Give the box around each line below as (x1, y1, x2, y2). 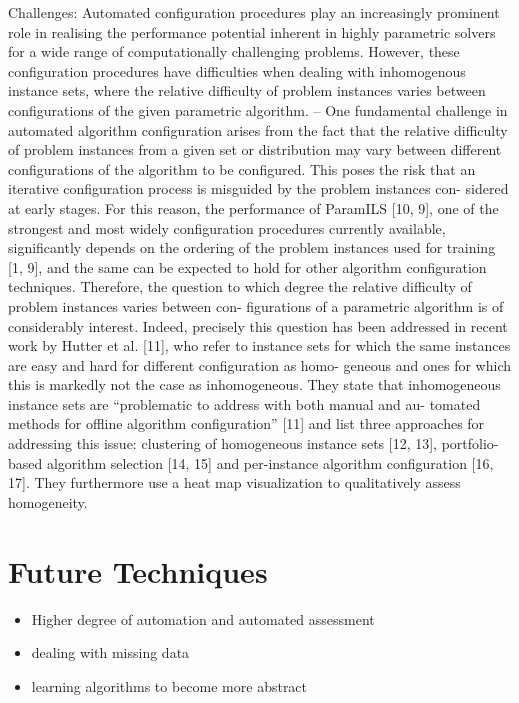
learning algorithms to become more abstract (31, 675, 308, 696)
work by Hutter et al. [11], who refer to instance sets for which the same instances (8, 335, 511, 356)
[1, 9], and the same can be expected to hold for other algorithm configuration (8, 256, 487, 277)
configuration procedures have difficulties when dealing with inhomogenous (8, 60, 466, 81)
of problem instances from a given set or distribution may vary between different (8, 139, 502, 160)
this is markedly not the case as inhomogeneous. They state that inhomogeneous (8, 374, 501, 395)
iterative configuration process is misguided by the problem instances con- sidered (8, 178, 509, 199)
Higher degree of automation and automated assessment (31, 608, 375, 629)
